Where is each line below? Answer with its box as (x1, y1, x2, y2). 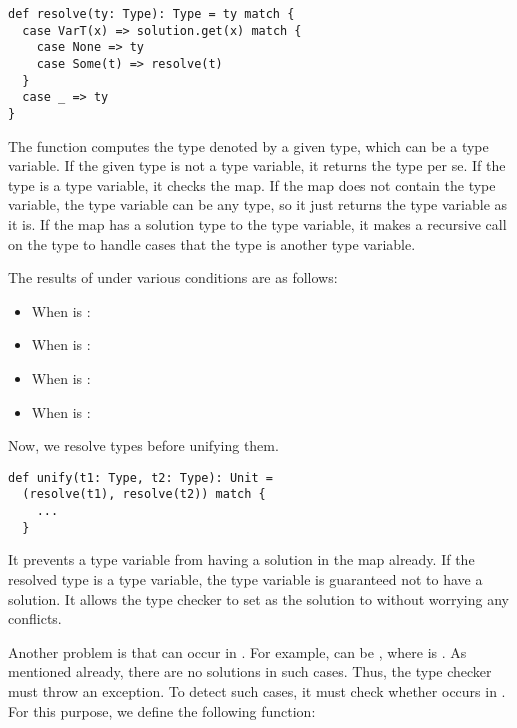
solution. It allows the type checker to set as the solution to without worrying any (8, 588, 509, 609)
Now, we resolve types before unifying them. (8, 435, 279, 456)
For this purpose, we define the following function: (8, 700, 316, 721)
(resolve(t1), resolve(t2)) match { (22, 487, 266, 502)
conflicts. (8, 608, 62, 629)
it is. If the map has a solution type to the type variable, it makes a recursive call (8, 213, 507, 234)
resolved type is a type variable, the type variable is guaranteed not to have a (8, 568, 483, 589)
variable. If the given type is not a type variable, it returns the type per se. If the (8, 155, 506, 176)
